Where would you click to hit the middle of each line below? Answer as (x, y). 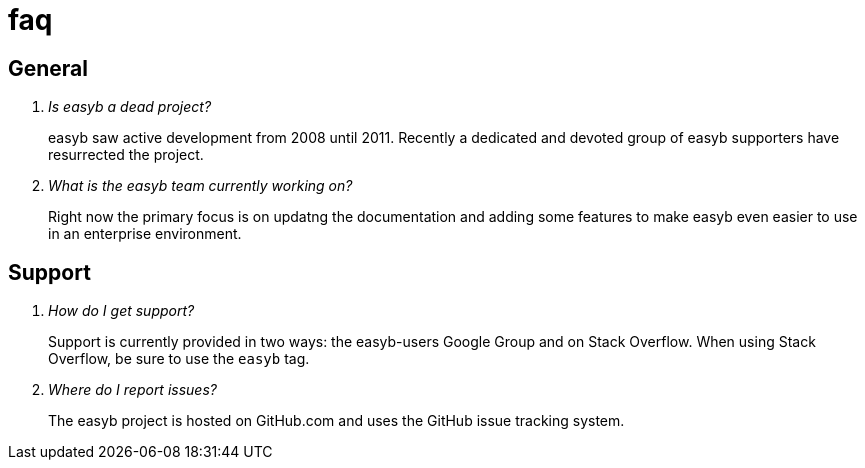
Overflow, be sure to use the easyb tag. (179, 359)
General (48, 68)
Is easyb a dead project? (130, 107)
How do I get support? (121, 311)
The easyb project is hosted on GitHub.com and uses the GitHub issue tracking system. (336, 421)
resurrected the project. (126, 155)
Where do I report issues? (132, 390)
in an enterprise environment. (145, 234)
